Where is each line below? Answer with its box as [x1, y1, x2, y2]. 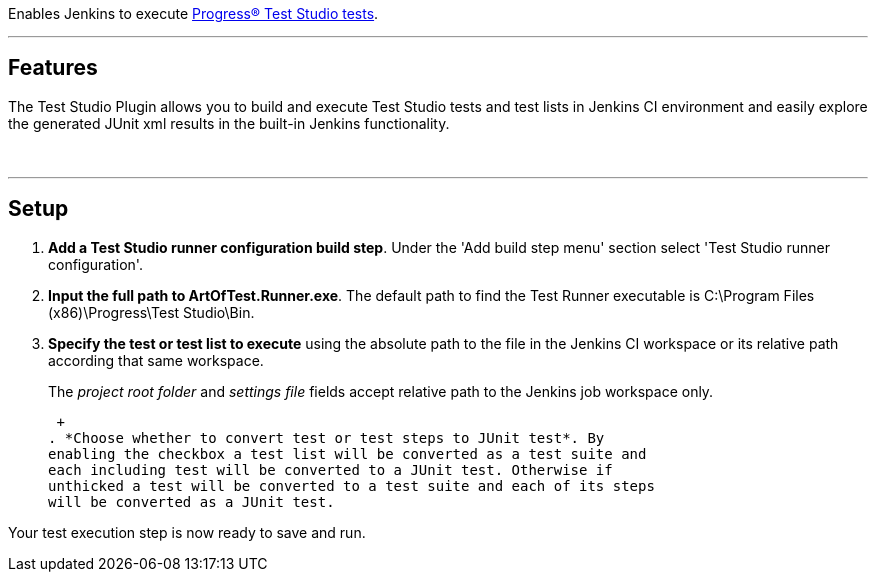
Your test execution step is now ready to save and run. [8, 523, 366, 541]
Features [8, 55, 98, 81]
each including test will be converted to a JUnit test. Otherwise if [48, 461, 613, 478]
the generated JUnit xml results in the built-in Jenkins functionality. [8, 114, 450, 132]
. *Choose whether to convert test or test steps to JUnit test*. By [48, 429, 605, 446]
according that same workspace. [48, 351, 264, 369]
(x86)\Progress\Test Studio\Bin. [48, 303, 255, 321]
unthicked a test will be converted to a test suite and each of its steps [48, 477, 655, 494]
